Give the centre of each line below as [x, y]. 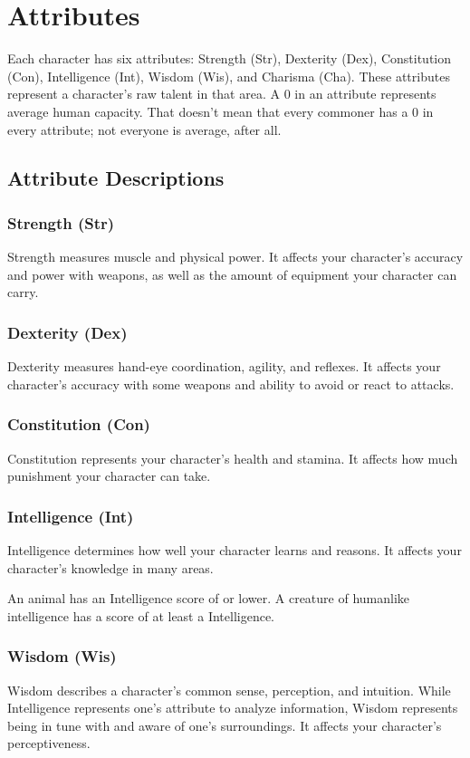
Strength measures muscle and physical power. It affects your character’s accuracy [235, 257]
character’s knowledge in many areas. [110, 567]
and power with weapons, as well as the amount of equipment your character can [232, 274]
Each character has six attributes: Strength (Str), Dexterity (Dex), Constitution [229, 58]
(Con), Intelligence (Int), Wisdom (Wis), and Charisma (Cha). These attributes [229, 76]
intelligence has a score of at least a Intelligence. [141, 615]
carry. [23, 292]
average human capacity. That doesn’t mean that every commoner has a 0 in [221, 111]
